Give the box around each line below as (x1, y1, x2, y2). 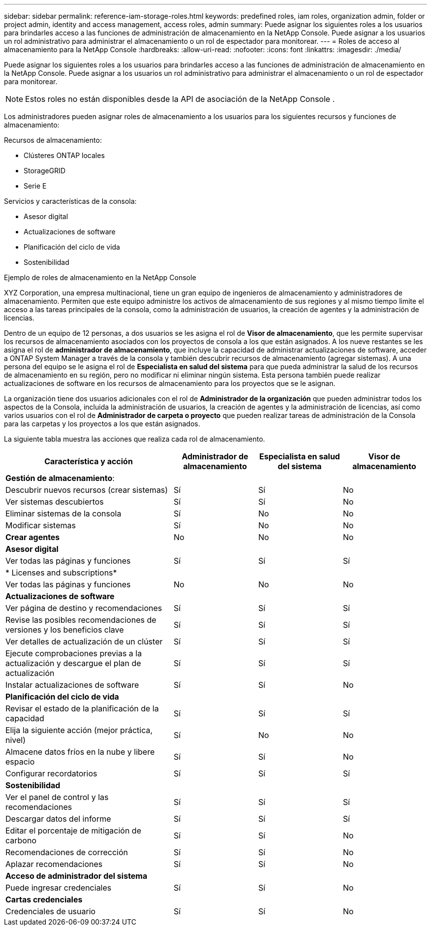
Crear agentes (5, 532, 60, 542)
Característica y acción (44, 456, 133, 466)
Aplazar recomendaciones (5, 859, 103, 869)
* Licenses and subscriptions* (5, 568, 117, 577)
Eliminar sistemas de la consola (5, 509, 122, 518)
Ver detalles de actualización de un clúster (5, 637, 163, 646)
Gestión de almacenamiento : (5, 473, 115, 483)
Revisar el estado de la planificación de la (5, 704, 159, 713)
